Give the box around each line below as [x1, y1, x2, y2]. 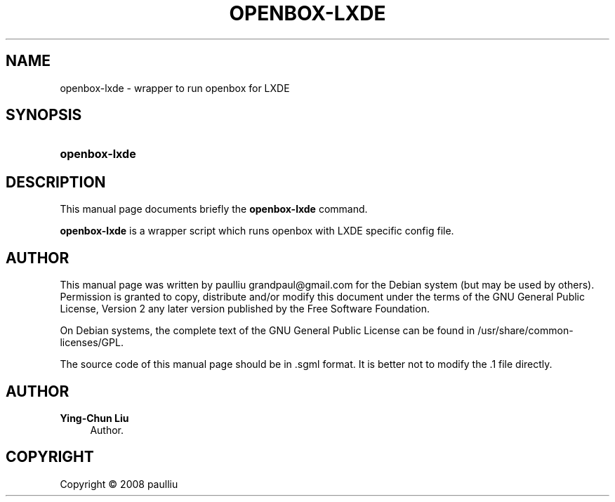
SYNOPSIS [6, 106, 82, 124]
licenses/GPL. [60, 336, 124, 349]
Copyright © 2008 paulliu [60, 477, 178, 490]
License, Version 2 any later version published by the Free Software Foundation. [60, 303, 430, 315]
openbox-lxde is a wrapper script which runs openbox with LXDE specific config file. [60, 225, 454, 237]
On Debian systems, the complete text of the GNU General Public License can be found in [60, 324, 475, 337]
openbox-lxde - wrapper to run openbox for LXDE [60, 81, 290, 94]
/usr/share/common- [477, 324, 574, 337]
